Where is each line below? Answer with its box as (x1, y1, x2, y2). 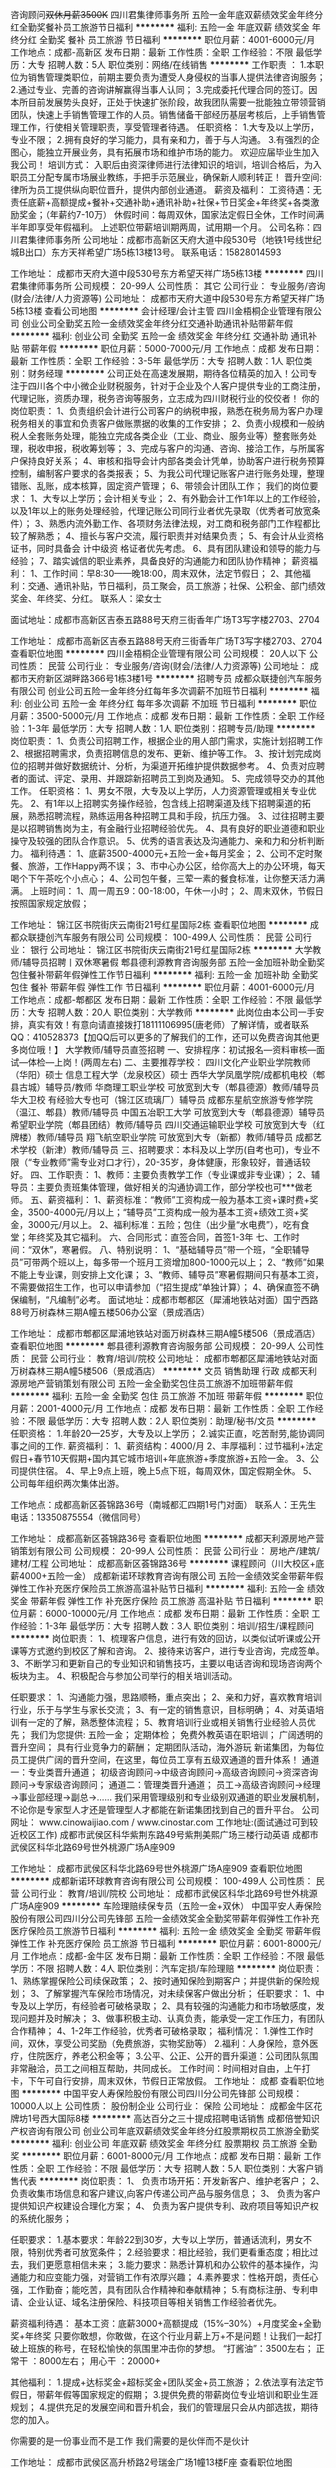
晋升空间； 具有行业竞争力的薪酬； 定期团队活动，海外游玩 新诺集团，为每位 (10, 1741, 325, 1753)
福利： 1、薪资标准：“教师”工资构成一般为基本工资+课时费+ (64, 1194, 310, 1205)
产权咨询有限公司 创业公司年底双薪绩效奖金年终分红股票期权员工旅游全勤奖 (10, 2125, 320, 2137)
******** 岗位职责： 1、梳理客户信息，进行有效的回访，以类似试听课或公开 (10, 1633, 322, 1644)
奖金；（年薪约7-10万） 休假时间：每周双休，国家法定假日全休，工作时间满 (18, 209, 325, 220)
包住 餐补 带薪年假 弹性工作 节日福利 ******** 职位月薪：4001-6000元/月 (10, 981, 316, 993)
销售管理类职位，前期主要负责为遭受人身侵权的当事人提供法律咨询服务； (27, 71, 326, 83)
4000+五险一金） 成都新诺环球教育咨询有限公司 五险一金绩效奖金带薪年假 (18, 1570, 324, 1582)
